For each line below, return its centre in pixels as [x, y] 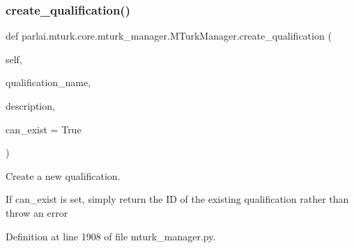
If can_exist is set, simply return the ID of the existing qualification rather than [177, 199]
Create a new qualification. [63, 175]
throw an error [37, 212]
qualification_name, [48, 82]
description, [30, 106]
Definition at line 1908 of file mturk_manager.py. [111, 236]
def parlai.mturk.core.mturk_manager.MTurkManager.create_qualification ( [169, 36]
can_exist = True [44, 129]
